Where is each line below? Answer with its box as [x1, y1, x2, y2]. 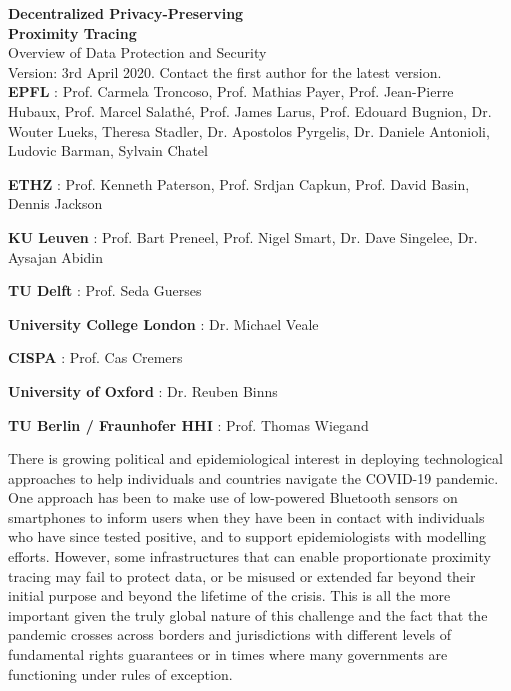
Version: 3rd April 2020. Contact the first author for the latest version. [8, 61, 442, 82]
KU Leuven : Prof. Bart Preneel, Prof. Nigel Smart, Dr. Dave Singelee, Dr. [8, 226, 478, 247]
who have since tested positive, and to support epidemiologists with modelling [8, 526, 487, 547]
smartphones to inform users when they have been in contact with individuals [8, 506, 485, 527]
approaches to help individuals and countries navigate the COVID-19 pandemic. [8, 467, 499, 488]
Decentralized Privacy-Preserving [8, 3, 244, 23]
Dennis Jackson [8, 193, 103, 214]
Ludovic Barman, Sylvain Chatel [8, 140, 208, 161]
